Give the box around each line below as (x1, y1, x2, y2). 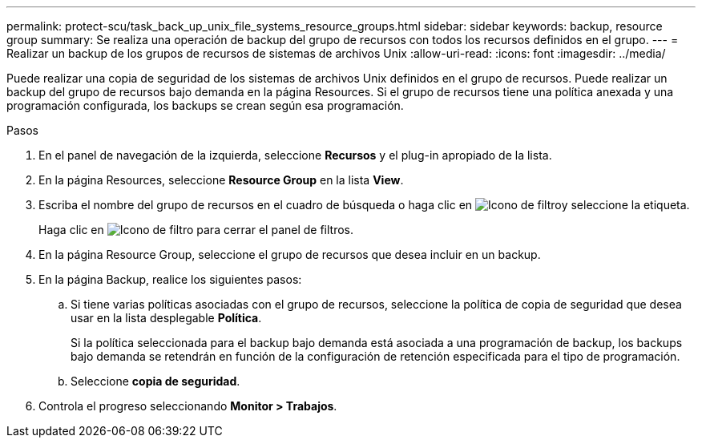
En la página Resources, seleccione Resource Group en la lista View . (38, 173, 404, 187)
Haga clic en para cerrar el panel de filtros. (38, 223, 354, 236)
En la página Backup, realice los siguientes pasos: (38, 272, 302, 286)
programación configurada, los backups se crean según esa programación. (6, 99, 404, 112)
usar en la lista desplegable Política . (71, 311, 262, 325)
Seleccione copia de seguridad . (71, 374, 240, 388)
